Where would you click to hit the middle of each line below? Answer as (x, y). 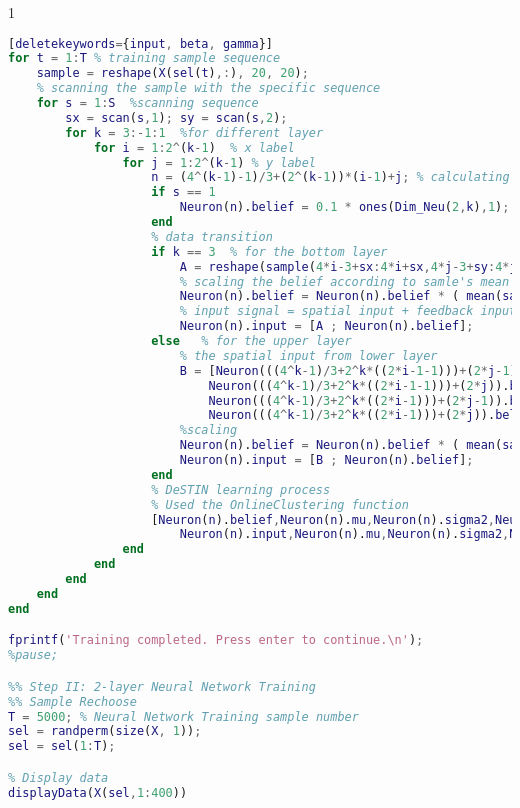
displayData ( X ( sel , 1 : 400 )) (98, 792)
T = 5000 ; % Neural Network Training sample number (183, 716)
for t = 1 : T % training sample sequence (144, 58)
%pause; (33, 655)
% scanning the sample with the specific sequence (208, 88)
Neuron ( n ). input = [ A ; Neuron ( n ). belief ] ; (326, 326)
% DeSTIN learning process (241, 489)
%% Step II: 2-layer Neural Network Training (162, 686)
